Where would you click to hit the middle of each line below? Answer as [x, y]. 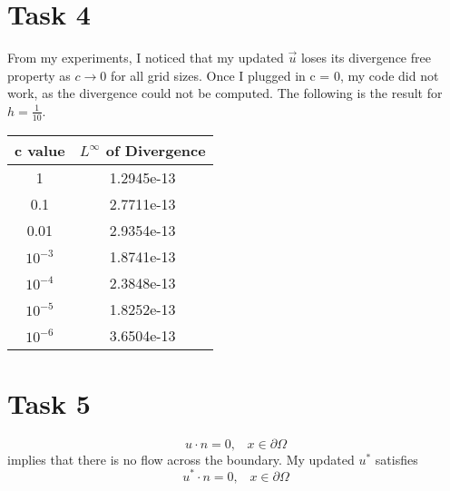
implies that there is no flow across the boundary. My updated [181, 459]
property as [39, 75]
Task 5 [49, 403]
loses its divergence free [366, 58]
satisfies [396, 459]
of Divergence [156, 150]
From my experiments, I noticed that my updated [146, 58]
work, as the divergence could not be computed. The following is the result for [225, 93]
